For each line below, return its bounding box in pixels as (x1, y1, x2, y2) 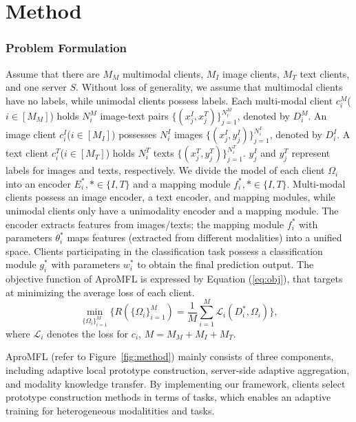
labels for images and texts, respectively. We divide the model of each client (6, 163, 325, 177)
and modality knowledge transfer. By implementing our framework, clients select (6, 376, 346, 390)
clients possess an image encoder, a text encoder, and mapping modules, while (6, 190, 335, 204)
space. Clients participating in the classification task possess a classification (6, 243, 323, 258)
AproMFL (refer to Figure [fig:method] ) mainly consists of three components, (6, 349, 334, 364)
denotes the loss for (47, 326, 129, 340)
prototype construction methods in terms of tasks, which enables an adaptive (6, 390, 331, 404)
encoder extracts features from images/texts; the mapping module (6, 216, 284, 231)
